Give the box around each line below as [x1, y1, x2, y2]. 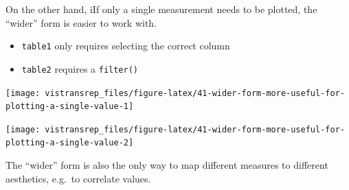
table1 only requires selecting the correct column [21, 38, 230, 53]
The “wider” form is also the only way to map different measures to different [5, 158, 328, 172]
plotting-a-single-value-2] [5, 138, 134, 148]
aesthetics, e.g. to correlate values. [5, 171, 151, 185]
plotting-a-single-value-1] [5, 102, 134, 112]
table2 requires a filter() [21, 61, 139, 75]
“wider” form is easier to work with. [5, 15, 157, 29]
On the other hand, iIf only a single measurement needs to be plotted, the [5, 2, 317, 16]
